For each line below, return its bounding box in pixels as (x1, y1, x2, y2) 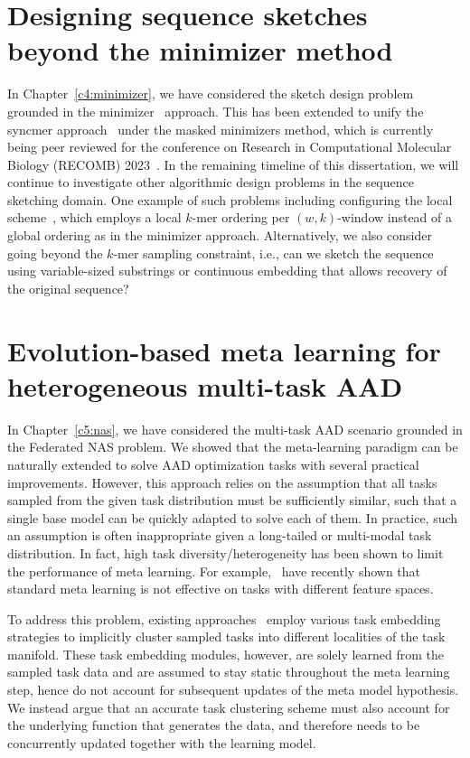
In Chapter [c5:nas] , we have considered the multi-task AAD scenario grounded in (7, 419, 463, 438)
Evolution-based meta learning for (7, 332, 441, 369)
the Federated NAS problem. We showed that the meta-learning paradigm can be (7, 437, 458, 456)
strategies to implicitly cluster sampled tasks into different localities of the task (7, 627, 446, 646)
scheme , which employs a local (7, 208, 182, 227)
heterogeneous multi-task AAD (7, 367, 403, 404)
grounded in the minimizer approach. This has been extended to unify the (7, 101, 424, 120)
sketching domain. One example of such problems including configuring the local (7, 190, 453, 209)
